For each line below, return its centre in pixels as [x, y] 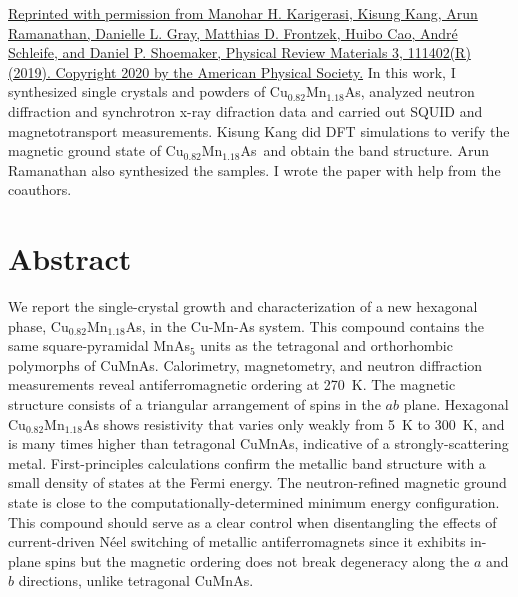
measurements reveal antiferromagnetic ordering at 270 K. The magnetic [232, 384]
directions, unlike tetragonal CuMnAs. [136, 580]
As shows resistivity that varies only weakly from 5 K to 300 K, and [293, 423]
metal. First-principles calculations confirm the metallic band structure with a [247, 462]
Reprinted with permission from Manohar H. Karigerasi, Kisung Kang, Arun [243, 13]
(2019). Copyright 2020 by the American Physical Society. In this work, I [232, 71]
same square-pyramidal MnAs [99, 345]
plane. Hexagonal [456, 404]
